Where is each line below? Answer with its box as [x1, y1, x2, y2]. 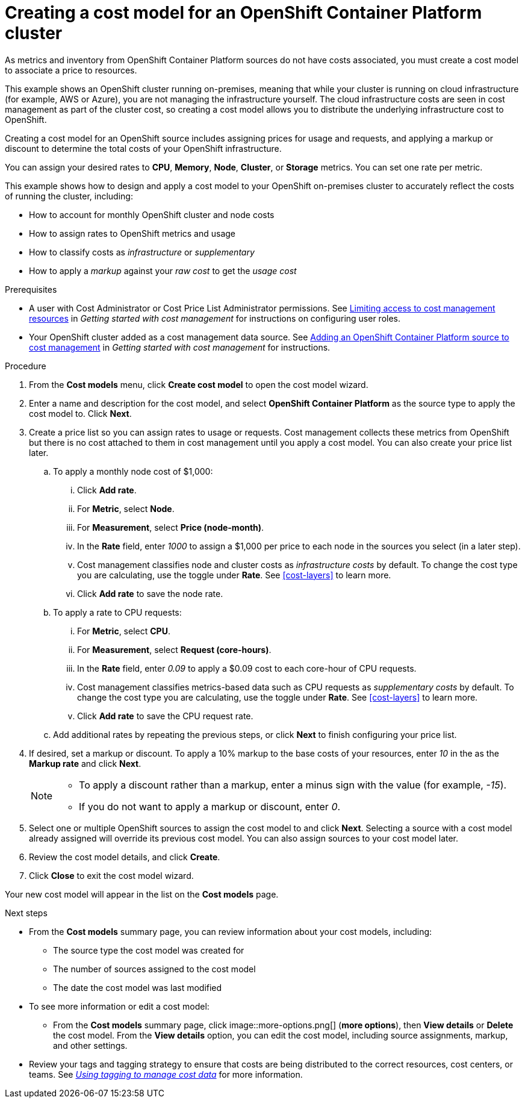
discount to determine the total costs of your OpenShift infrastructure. [5, 143, 282, 154]
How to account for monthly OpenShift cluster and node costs [29, 209, 275, 220]
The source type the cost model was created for [53, 945, 244, 955]
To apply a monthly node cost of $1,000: [53, 466, 213, 477]
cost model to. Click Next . [29, 408, 132, 419]
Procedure [5, 360, 46, 371]
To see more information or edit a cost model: [29, 1001, 210, 1011]
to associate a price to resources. [5, 64, 137, 75]
